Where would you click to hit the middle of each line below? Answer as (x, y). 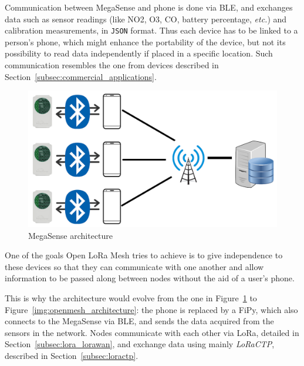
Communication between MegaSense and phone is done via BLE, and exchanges (149, 7)
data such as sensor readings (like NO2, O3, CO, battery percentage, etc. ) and (146, 19)
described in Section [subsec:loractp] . (72, 356)
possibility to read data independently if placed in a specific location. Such (139, 53)
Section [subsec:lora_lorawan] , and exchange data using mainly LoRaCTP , (140, 344)
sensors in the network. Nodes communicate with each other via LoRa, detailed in (152, 332)
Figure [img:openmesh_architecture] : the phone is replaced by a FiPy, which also (151, 309)
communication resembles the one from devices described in (112, 65)
